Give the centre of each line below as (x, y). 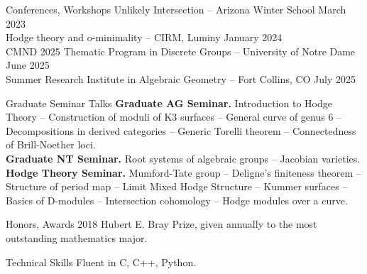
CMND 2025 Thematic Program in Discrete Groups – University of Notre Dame (181, 51)
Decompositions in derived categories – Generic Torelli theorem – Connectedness (181, 130)
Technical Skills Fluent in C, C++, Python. (101, 262)
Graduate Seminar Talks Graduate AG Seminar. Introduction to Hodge (169, 103)
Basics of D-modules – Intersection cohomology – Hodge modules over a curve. (177, 200)
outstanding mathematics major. (77, 237)
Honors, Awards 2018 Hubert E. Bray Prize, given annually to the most (161, 224)
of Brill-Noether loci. (51, 144)
